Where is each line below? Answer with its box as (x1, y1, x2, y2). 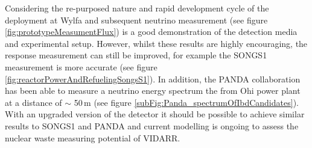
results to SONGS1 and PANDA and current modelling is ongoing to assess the (5, 119, 299, 132)
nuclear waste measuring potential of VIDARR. (5, 131, 180, 144)
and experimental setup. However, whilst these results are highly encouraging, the (5, 37, 308, 49)
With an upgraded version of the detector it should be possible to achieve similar (5, 108, 305, 120)
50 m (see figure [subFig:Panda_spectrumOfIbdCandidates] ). (74, 96, 299, 108)
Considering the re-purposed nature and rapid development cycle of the (5, 2, 269, 14)
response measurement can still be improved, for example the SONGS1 (5, 49, 267, 61)
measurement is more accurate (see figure (5, 60, 158, 73)
